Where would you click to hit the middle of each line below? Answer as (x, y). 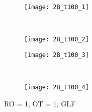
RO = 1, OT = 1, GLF (40, 103)
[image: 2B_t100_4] (57, 88)
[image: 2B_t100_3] (57, 55)
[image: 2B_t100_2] (57, 40)
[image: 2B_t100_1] (57, 7)
